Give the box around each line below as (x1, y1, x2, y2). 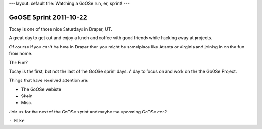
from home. (9, 51, 33, 57)
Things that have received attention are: (9, 78, 89, 83)
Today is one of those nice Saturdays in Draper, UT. (9, 26, 112, 32)
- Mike (9, 118, 25, 124)
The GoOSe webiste (21, 86, 62, 92)
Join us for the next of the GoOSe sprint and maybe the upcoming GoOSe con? (9, 109, 167, 114)
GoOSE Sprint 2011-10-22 (9, 13, 87, 21)
